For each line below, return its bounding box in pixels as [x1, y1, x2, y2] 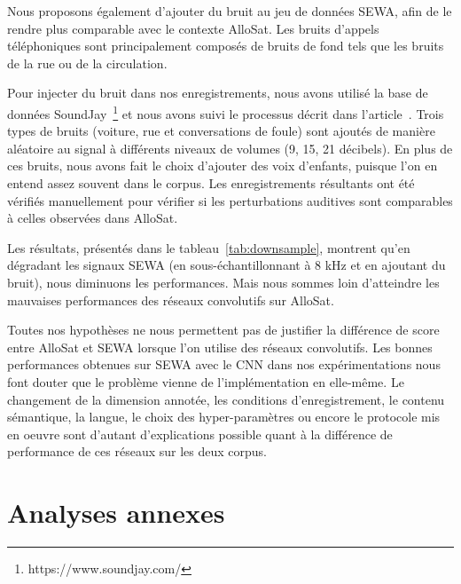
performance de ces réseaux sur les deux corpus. [7, 442, 267, 461]
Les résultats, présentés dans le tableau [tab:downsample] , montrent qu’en [7, 238, 410, 256]
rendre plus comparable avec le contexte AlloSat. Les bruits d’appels [7, 19, 379, 37]
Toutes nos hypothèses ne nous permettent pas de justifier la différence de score [7, 320, 440, 339]
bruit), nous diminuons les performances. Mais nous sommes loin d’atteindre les [7, 272, 440, 291]
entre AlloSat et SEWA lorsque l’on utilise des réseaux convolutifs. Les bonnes [7, 337, 433, 356]
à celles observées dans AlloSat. [7, 209, 178, 227]
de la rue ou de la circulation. [7, 53, 168, 72]
